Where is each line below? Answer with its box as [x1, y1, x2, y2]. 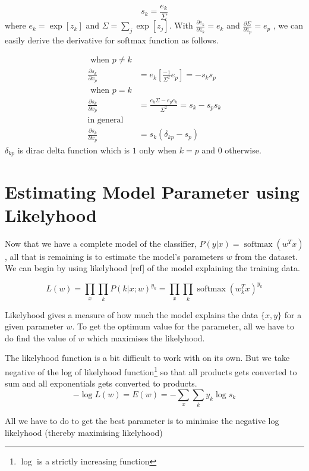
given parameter [5, 320, 64, 332]
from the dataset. [235, 250, 298, 262]
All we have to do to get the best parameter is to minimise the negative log [5, 415, 279, 427]
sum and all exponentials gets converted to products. [5, 377, 197, 390]
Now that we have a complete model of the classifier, [5, 237, 197, 249]
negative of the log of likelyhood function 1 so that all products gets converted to [5, 364, 297, 378]
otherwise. [225, 143, 261, 156]
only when [139, 143, 177, 156]
